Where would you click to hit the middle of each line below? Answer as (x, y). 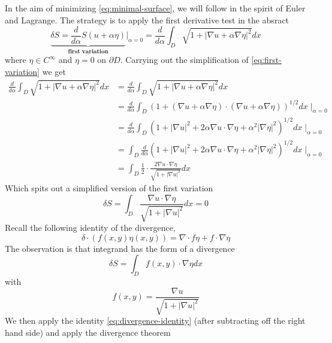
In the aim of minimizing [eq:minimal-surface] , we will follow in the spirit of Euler (155, 8)
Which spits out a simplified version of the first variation (109, 188)
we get (54, 71)
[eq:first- (266, 60)
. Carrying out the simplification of (184, 60)
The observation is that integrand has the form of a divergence (120, 248)
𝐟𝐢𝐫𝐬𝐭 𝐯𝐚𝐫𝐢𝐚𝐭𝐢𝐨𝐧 (88, 51)
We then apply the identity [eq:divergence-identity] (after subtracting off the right (155, 321)
